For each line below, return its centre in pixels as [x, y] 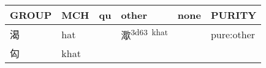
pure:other [233, 34]
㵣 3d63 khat [144, 34]
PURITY [234, 15]
